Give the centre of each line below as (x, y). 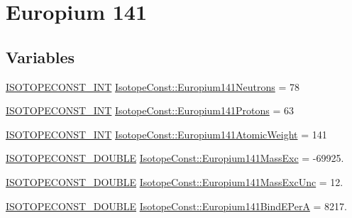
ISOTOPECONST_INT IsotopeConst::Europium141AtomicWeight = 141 (166, 134)
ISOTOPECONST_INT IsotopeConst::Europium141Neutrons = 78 (153, 86)
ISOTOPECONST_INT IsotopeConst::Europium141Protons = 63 (150, 110)
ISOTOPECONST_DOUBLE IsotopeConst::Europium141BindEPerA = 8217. (176, 206)
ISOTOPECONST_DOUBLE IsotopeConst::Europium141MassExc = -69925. (175, 158)
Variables (40, 56)
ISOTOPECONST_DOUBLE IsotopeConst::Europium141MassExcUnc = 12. (175, 181)
